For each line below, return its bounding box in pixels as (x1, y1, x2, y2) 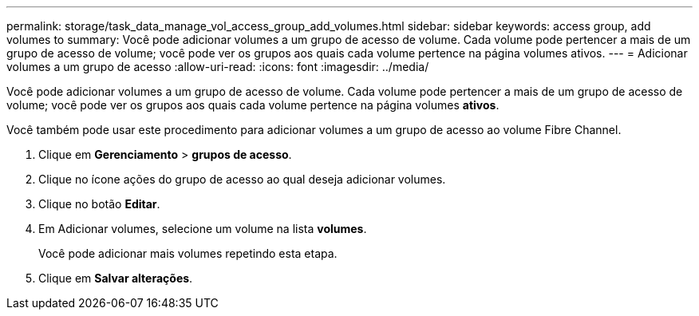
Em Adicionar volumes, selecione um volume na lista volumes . (38, 222, 367, 235)
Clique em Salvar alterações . (38, 271, 193, 285)
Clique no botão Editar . (38, 197, 160, 211)
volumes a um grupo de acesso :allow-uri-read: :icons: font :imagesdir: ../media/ (6, 60, 429, 73)
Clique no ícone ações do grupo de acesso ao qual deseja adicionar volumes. (38, 172, 446, 186)
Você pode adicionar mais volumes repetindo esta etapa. (38, 247, 338, 260)
